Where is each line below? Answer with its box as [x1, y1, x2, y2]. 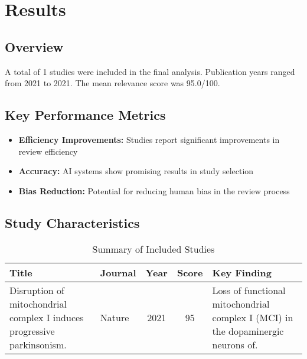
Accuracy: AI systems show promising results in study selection [18, 165, 254, 177]
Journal [100, 265, 136, 279]
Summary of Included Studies [92, 241, 215, 256]
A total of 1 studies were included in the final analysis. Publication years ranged [5, 65, 295, 77]
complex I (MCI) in [212, 310, 293, 324]
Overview [5, 37, 64, 56]
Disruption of [9, 283, 64, 297]
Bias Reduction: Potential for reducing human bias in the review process [18, 184, 290, 197]
